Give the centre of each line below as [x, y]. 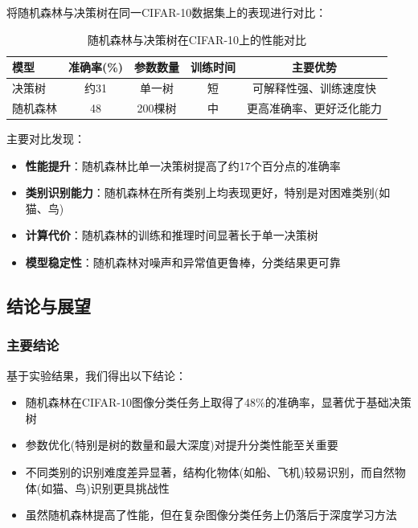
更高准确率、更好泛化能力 [314, 107]
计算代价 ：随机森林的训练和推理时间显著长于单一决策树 [172, 235]
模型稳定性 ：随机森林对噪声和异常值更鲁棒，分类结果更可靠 [183, 262]
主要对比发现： [46, 138]
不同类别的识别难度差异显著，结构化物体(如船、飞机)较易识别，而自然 [210, 471]
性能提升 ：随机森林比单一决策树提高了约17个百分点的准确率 [183, 165]
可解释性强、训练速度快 [314, 88]
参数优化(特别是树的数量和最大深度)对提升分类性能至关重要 [182, 445]
